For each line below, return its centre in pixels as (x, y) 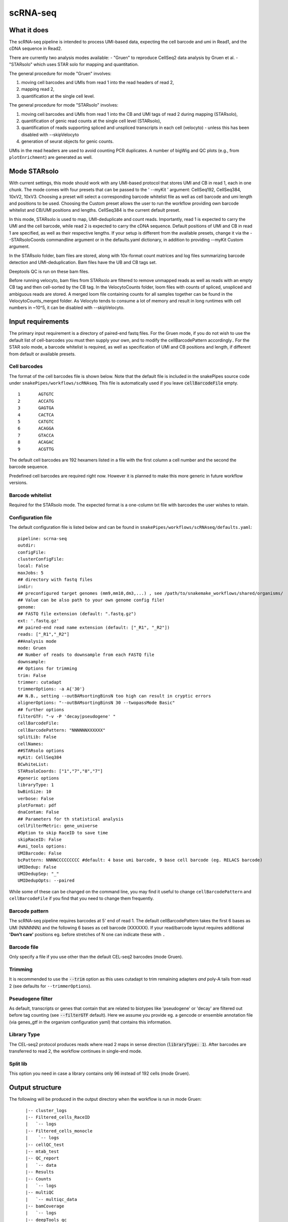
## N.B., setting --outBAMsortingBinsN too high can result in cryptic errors (114, 696)
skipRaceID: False (40, 840)
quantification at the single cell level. (58, 96)
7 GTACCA (36, 435)
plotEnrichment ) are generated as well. (51, 157)
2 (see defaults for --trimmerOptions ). (50, 986)
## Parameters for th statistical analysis (71, 819)
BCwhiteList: (33, 764)
